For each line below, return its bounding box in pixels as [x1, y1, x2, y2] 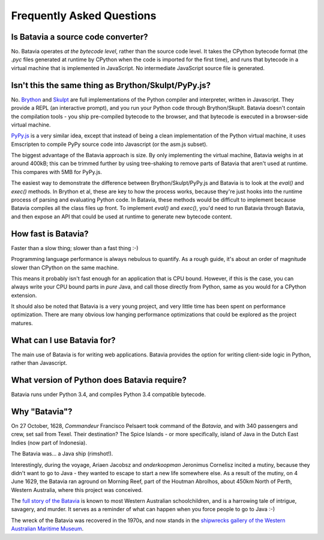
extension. [11, 292, 37, 299]
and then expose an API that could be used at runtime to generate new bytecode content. [11, 213, 232, 220]
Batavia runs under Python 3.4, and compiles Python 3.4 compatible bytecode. [11, 391, 206, 398]
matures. [11, 319, 33, 326]
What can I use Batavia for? [11, 335, 116, 345]
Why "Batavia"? [11, 406, 73, 416]
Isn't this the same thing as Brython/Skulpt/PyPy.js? [11, 80, 211, 90]
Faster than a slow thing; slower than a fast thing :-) [11, 244, 139, 251]
